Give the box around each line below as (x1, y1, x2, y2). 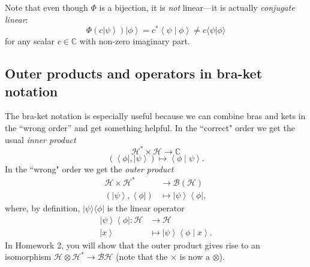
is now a (179, 250, 210, 263)
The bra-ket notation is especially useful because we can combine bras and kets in (5, 110, 306, 122)
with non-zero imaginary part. (79, 35, 190, 47)
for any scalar (5, 35, 55, 47)
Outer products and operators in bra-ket (5, 64, 263, 83)
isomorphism (5, 250, 52, 263)
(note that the (116, 250, 168, 263)
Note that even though (5, 1, 88, 13)
